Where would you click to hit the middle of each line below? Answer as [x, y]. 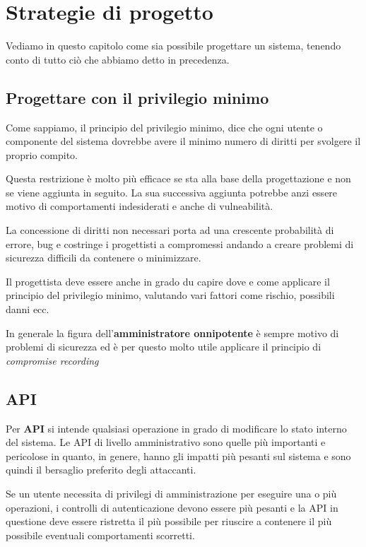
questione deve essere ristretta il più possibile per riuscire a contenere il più [169, 521]
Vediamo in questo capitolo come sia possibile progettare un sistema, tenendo [173, 46]
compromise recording [52, 360]
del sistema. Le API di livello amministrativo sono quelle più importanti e [166, 442]
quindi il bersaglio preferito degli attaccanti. [101, 470]
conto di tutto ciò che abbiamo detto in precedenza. [118, 59]
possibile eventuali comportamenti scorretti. [100, 535]
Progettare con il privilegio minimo [137, 97]
